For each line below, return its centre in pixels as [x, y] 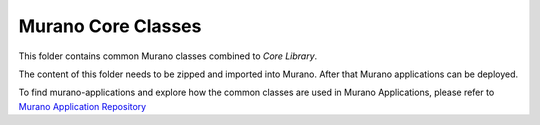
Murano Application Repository [82, 106]
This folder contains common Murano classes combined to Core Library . [168, 56]
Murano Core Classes [110, 26]
